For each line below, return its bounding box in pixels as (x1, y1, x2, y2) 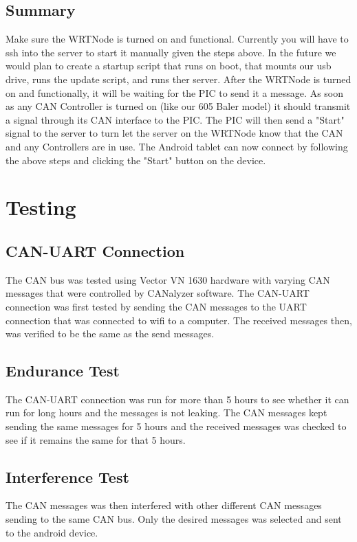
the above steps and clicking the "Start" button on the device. (6, 153, 266, 167)
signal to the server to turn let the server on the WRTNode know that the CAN (6, 126, 343, 140)
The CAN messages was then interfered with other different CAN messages (6, 498, 322, 512)
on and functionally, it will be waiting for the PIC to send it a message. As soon (6, 85, 344, 100)
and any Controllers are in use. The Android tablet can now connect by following (6, 139, 348, 153)
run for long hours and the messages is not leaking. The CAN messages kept (6, 405, 327, 420)
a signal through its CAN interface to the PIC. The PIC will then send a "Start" (6, 112, 345, 126)
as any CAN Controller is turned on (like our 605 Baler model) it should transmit (6, 99, 351, 113)
